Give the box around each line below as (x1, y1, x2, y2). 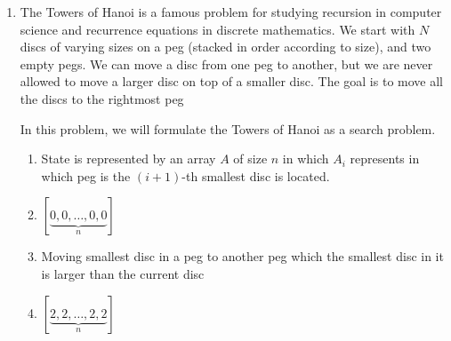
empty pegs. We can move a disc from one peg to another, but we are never (20, 54, 433, 73)
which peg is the (41, 166, 131, 185)
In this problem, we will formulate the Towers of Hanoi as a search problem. (20, 119, 436, 138)
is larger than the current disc (41, 264, 205, 282)
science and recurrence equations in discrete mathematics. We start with (20, 20, 415, 38)
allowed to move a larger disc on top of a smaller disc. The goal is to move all (20, 72, 443, 91)
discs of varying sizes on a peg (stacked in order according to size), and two (20, 37, 431, 56)
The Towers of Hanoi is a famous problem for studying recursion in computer (20, 3, 442, 20)
